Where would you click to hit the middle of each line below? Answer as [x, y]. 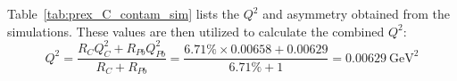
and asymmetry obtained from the [356, 13]
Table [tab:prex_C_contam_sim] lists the [124, 13]
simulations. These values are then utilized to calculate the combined [196, 31]
